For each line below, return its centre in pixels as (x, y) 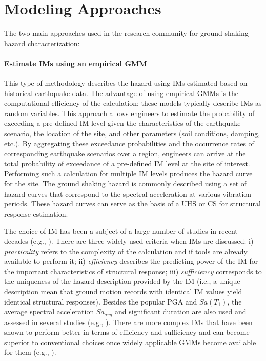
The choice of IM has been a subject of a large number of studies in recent (121, 231)
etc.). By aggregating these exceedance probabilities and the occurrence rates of (129, 143)
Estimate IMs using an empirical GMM (76, 63)
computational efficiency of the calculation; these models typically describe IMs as (133, 103)
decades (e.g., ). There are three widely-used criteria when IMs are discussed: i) (129, 241)
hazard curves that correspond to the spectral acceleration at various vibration (128, 193)
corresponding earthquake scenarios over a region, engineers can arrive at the (125, 153)
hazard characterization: (42, 43)
